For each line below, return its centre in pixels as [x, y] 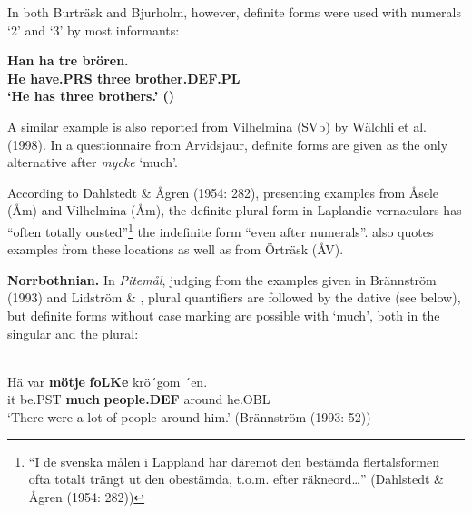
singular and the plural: [73, 333]
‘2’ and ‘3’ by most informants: [93, 30]
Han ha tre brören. [68, 60]
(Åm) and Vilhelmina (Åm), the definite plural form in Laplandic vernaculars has [235, 210]
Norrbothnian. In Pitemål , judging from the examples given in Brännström [222, 279]
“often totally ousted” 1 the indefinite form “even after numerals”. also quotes [221, 230]
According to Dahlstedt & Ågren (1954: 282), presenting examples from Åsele [223, 192]
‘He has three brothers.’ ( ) [91, 96]
